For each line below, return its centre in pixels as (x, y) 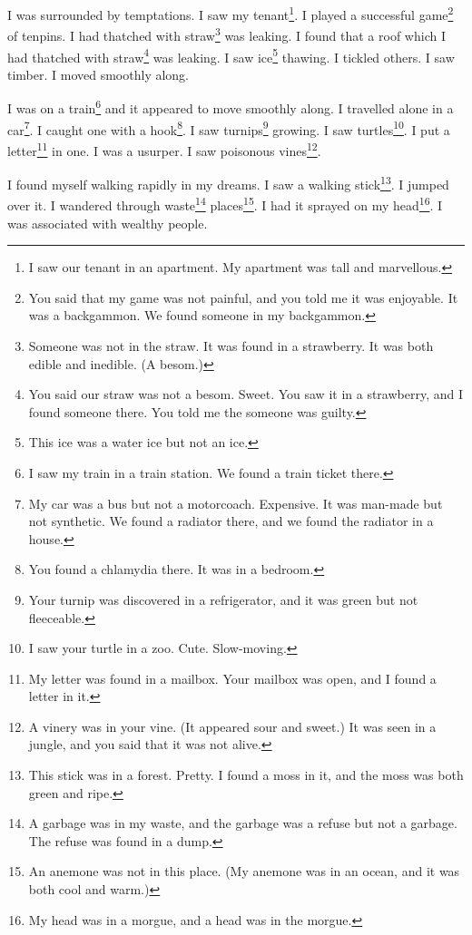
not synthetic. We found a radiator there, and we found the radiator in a (231, 521)
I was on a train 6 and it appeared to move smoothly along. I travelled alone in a (231, 107)
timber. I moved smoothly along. (98, 74)
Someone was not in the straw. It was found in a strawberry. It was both (231, 345)
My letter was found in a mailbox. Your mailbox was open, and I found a (232, 678)
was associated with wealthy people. (108, 223)
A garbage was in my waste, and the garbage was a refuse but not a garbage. (243, 823)
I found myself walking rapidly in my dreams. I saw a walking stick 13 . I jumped (228, 183)
